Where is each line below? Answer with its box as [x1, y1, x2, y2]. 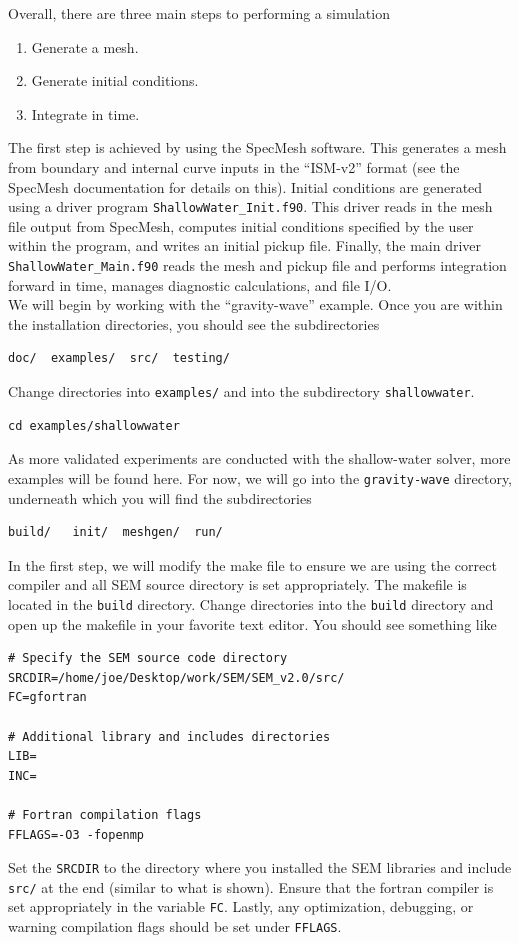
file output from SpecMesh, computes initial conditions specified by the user [8, 215, 474, 236]
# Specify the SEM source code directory [8, 651, 288, 666]
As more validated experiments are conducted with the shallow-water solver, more [8, 448, 511, 469]
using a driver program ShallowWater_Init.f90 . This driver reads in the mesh [8, 196, 493, 217]
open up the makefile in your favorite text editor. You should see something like [8, 613, 497, 634]
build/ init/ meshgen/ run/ [8, 525, 223, 540]
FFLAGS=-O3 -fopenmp [8, 827, 145, 842]
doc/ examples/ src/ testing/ [8, 351, 230, 366]
